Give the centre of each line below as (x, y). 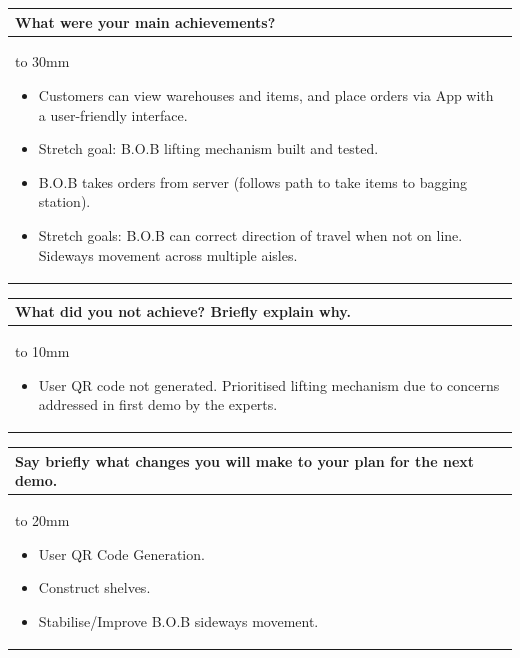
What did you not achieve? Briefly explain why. (183, 311)
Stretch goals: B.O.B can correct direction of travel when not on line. (250, 234)
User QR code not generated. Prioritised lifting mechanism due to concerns (269, 384)
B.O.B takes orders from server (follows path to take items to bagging (253, 181)
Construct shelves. (94, 587)
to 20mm (42, 520)
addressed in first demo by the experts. (158, 404)
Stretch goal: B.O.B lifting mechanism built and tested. (208, 148)
